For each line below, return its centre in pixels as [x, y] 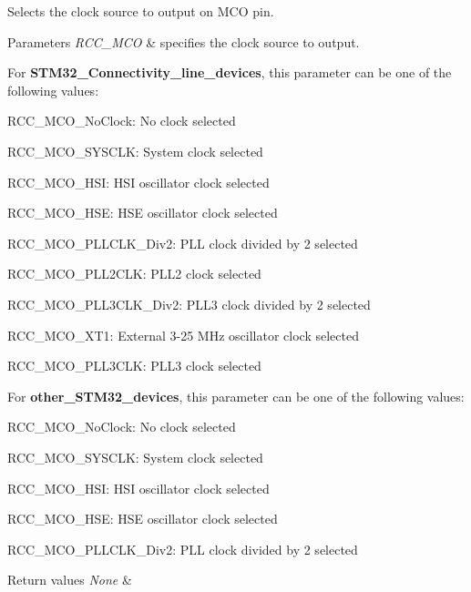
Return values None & [70, 580]
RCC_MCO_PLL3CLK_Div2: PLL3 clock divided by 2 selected [189, 304]
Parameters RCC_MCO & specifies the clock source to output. [184, 41]
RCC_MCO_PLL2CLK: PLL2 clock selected [134, 274]
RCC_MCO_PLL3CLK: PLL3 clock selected [134, 366]
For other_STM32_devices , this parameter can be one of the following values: [236, 396]
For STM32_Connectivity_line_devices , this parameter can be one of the [230, 72]
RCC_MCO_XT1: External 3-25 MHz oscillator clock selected [183, 335]
